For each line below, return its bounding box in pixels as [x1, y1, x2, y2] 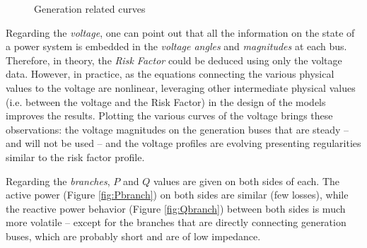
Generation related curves [34, 1, 146, 16]
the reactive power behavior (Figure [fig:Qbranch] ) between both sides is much [6, 201, 346, 215]
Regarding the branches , [6, 173, 110, 188]
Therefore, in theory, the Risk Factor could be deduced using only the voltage [6, 52, 342, 67]
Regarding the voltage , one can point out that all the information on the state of [6, 25, 355, 40]
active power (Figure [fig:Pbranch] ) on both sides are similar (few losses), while [6, 187, 349, 202]
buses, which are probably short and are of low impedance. [6, 228, 261, 243]
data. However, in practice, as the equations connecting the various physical [6, 66, 334, 81]
